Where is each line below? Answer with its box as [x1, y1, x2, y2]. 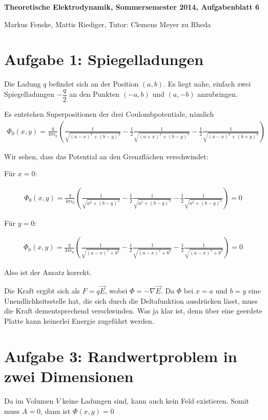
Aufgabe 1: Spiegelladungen [4, 49, 204, 70]
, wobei [105, 285, 128, 296]
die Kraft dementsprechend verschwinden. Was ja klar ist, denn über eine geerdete [4, 305, 262, 316]
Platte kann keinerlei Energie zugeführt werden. [4, 316, 154, 326]
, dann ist [40, 405, 71, 416]
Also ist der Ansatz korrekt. [4, 267, 92, 278]
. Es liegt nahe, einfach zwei [163, 78, 251, 89]
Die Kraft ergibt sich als [4, 285, 80, 296]
